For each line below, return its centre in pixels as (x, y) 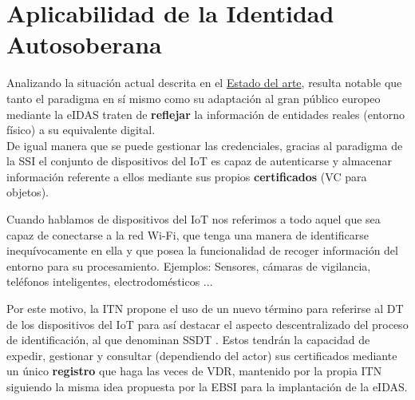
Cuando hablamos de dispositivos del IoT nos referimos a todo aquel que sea (194, 219)
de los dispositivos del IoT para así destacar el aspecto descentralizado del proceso (207, 324)
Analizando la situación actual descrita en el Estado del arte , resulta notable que (204, 83)
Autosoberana (84, 44)
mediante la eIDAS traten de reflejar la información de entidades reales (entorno (206, 114)
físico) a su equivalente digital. (81, 130)
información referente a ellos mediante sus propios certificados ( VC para (187, 176)
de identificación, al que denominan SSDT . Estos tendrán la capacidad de (188, 340)
